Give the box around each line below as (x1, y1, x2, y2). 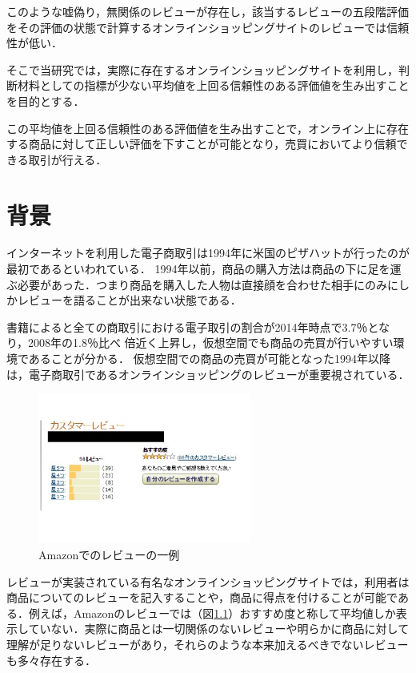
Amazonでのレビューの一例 (38, 546, 180, 563)
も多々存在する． (6, 651, 96, 668)
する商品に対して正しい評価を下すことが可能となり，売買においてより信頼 (6, 135, 397, 152)
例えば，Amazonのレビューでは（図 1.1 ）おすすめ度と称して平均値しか (28, 604, 396, 621)
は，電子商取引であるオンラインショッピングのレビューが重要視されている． (6, 365, 410, 382)
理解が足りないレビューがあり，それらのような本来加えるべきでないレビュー (6, 636, 409, 653)
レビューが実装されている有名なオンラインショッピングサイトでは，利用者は (6, 573, 410, 590)
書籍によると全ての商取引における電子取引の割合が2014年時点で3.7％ (6, 318, 368, 335)
